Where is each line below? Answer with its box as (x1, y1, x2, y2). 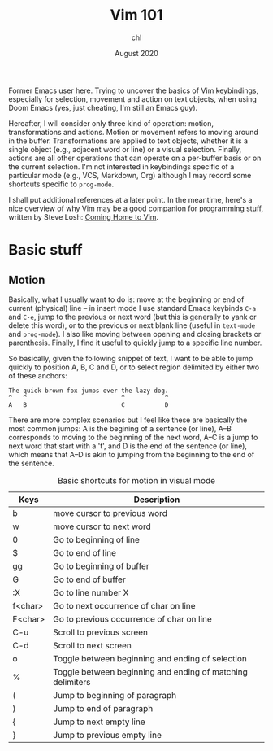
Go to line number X (52, 587, 129, 598)
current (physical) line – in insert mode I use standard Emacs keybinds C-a (8, 303, 257, 312)
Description (133, 494, 180, 505)
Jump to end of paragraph (52, 702, 154, 714)
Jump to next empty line (52, 716, 145, 727)
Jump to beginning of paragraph (52, 689, 177, 701)
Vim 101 (110, 6, 163, 24)
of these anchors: (8, 370, 67, 380)
